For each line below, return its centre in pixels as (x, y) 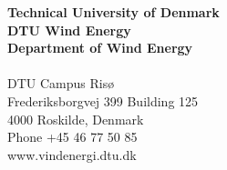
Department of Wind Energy (100, 48)
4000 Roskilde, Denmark (76, 119)
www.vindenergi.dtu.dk (72, 154)
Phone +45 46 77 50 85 (72, 137)
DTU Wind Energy (69, 30)
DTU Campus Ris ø (61, 83)
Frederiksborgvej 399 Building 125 (103, 100)
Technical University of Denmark (113, 12)
